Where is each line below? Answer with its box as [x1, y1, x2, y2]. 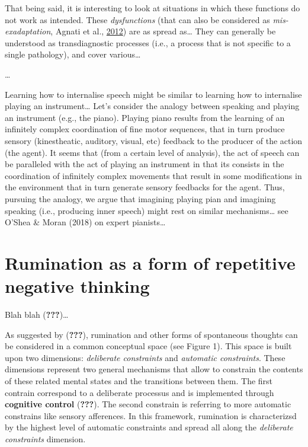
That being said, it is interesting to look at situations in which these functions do [5, 2, 300, 14]
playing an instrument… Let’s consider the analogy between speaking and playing [5, 100, 300, 112]
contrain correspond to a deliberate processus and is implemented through [5, 386, 274, 398]
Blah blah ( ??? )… [5, 308, 69, 320]
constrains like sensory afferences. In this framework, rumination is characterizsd [5, 409, 297, 422]
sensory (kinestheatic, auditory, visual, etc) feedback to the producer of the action [5, 134, 303, 146]
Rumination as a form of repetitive [5, 250, 296, 274]
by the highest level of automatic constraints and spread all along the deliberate [5, 421, 293, 433]
